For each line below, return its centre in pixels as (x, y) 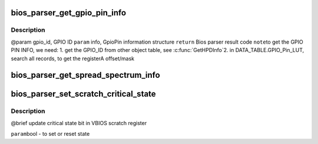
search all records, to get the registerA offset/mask (73, 58)
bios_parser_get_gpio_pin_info (69, 13)
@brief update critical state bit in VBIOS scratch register (79, 123)
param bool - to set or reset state (50, 134)
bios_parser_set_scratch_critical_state (83, 94)
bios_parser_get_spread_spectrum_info (85, 75)
